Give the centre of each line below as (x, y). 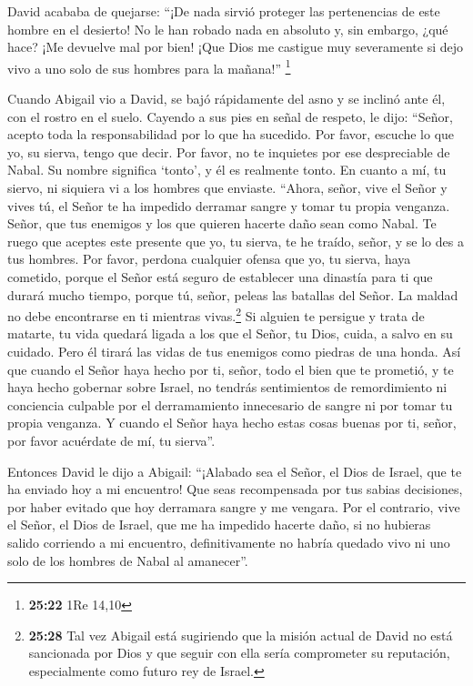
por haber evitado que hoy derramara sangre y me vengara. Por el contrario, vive (234, 506)
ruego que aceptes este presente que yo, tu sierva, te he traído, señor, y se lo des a (236, 241)
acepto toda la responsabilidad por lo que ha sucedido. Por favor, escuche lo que (231, 134)
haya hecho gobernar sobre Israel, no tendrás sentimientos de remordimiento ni (227, 387)
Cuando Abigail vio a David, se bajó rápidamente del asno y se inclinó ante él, (226, 99)
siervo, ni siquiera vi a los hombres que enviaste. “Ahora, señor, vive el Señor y (227, 187)
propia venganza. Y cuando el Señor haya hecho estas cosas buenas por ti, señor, (232, 423)
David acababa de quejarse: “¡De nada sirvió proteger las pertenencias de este (224, 11)
